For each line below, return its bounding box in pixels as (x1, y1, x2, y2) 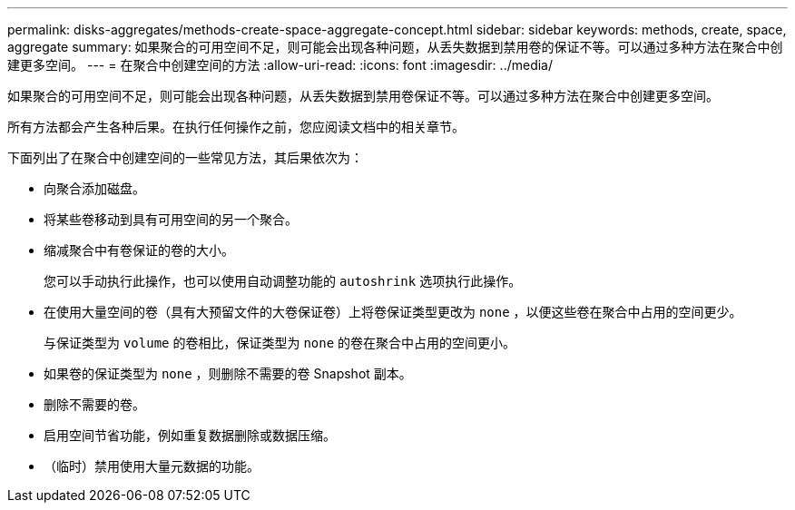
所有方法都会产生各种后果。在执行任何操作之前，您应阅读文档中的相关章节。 (7, 119, 465, 134)
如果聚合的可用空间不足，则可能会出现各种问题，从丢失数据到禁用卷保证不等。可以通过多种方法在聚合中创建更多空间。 (7, 88, 719, 103)
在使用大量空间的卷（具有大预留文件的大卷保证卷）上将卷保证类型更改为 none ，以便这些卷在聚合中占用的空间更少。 (44, 304, 742, 319)
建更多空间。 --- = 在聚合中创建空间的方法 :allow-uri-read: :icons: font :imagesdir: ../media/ (7, 57, 554, 73)
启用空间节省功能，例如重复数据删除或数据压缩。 (44, 427, 336, 443)
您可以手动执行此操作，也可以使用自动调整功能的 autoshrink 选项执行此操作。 (44, 273, 522, 289)
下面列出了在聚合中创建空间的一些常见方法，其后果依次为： (7, 150, 363, 165)
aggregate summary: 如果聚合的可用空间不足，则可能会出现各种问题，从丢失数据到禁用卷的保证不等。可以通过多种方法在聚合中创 (7, 39, 783, 54)
